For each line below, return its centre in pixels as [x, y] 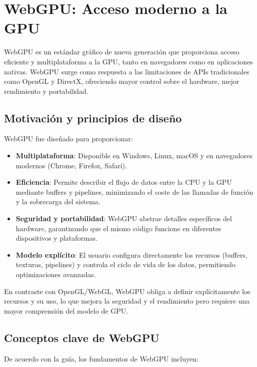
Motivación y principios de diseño [93, 118]
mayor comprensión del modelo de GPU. [66, 310]
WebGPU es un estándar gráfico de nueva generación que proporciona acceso [122, 52]
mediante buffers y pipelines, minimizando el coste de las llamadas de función [134, 191]
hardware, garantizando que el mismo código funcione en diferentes [118, 228]
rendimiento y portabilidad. [46, 91]
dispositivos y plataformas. [57, 238]
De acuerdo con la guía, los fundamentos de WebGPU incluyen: [101, 358]
